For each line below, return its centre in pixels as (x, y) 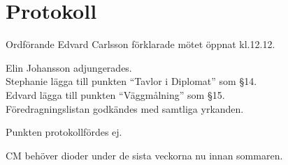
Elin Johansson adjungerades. (69, 67)
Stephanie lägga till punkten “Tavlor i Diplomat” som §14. (131, 81)
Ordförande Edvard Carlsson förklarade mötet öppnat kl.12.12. (141, 44)
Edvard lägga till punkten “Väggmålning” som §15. (115, 94)
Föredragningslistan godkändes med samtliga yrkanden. (125, 108)
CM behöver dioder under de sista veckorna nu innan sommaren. (144, 155)
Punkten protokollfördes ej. (64, 132)
